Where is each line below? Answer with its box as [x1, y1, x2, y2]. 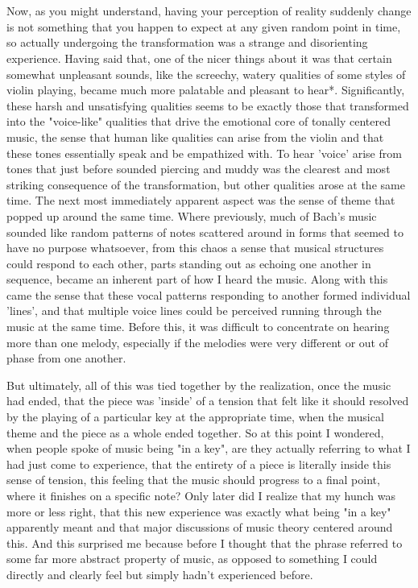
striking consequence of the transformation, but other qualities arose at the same [6, 176, 405, 193]
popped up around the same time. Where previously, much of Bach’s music [6, 207, 377, 224]
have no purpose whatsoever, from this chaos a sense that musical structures [6, 239, 384, 256]
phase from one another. [6, 350, 126, 366]
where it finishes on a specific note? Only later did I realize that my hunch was [6, 487, 395, 503]
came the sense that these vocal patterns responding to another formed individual [6, 286, 411, 303]
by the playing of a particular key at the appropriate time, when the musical [6, 408, 384, 425]
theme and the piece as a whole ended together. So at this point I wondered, [6, 424, 384, 441]
